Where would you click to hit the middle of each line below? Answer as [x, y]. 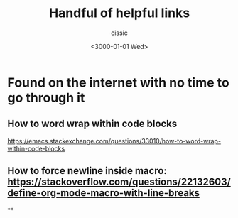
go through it [46, 98]
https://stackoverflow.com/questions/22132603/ [119, 182]
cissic [119, 33]
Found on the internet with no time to [118, 82]
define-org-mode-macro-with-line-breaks [104, 193]
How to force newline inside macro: [87, 171]
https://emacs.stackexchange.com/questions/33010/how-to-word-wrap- [114, 141]
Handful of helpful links [119, 13]
